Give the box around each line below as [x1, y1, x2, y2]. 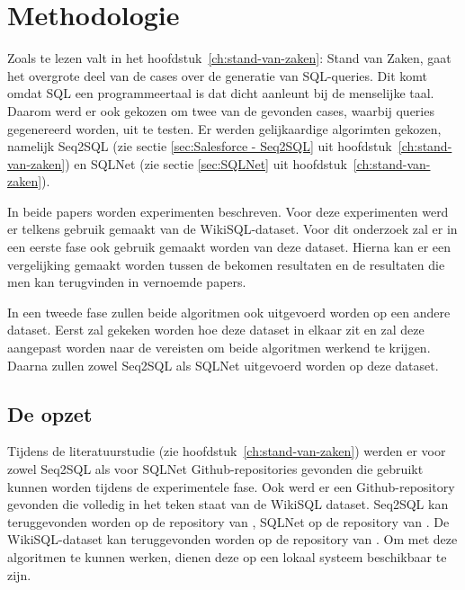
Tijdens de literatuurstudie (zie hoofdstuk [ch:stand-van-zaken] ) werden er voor [7, 442, 446, 460]
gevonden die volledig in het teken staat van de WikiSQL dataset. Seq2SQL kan [7, 495, 449, 514]
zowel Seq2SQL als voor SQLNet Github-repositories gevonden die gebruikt [7, 460, 424, 478]
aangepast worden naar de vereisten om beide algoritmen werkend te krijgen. [7, 338, 431, 357]
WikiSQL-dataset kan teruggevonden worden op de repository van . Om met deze [7, 530, 458, 549]
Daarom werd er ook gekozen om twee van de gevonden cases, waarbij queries [7, 101, 434, 120]
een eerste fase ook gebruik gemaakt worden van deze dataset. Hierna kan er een [7, 237, 452, 256]
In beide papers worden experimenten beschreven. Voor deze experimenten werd [7, 201, 449, 220]
